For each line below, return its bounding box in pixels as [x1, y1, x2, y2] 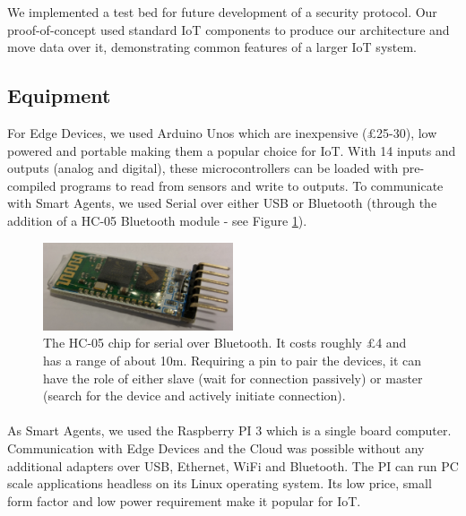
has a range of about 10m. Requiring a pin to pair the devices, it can [43, 351, 422, 370]
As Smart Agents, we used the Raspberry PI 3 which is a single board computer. [7, 421, 452, 440]
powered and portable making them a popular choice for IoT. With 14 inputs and [7, 141, 456, 159]
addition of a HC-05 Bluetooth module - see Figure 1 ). [7, 211, 307, 229]
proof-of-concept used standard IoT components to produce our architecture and [7, 20, 450, 39]
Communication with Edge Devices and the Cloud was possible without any [7, 439, 425, 458]
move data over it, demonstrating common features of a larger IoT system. [7, 38, 418, 56]
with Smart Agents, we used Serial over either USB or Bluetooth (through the [7, 193, 437, 212]
